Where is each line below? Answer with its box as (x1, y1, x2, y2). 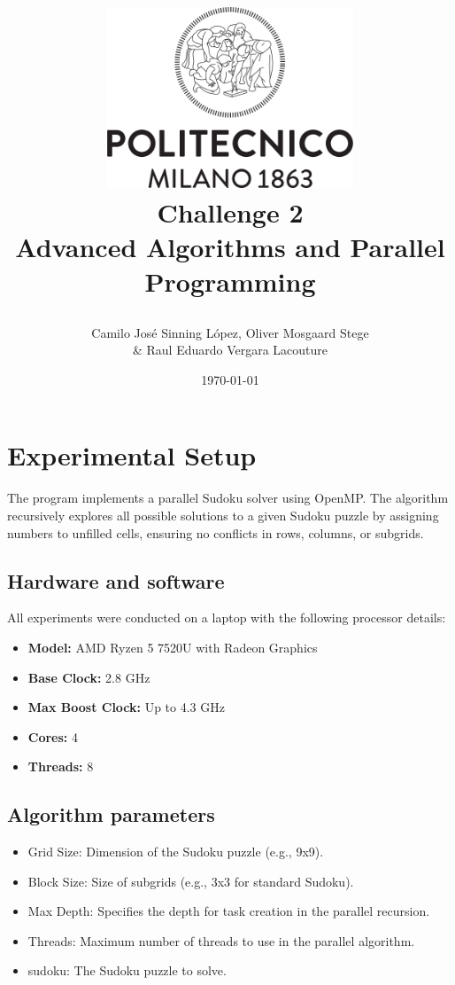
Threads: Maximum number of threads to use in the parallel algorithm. (27, 931, 415, 950)
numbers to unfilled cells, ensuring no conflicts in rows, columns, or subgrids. (7, 523, 424, 542)
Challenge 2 (157, 194, 304, 231)
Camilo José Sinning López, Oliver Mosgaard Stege (91, 323, 369, 341)
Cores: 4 (27, 727, 78, 746)
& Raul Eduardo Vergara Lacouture (132, 340, 328, 359)
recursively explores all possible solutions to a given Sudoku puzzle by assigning (7, 505, 439, 524)
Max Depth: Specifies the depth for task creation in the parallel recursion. (27, 902, 430, 920)
